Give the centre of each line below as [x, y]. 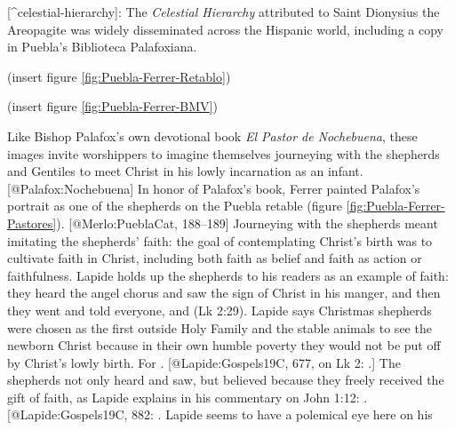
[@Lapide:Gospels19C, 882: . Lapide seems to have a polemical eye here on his [220, 414]
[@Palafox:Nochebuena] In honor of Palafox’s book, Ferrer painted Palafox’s [214, 188]
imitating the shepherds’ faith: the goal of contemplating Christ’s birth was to [220, 240]
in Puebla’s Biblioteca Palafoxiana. [102, 47]
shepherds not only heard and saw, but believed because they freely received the [226, 380]
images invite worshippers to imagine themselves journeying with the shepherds [224, 153]
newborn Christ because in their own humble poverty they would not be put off [224, 345]
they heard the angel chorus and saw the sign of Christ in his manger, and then [224, 293]
